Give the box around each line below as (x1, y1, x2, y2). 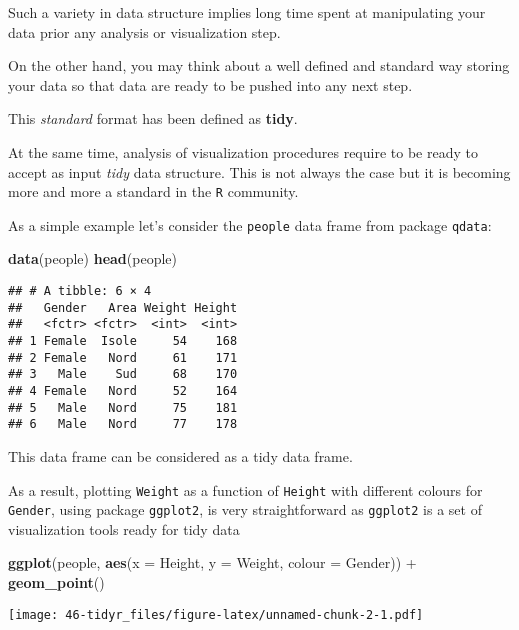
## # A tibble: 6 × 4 (8, 284, 152, 299)
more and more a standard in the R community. (8, 181, 299, 202)
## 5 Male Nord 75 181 (8, 400, 238, 415)
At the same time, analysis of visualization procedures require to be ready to (8, 141, 478, 162)
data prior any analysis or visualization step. (8, 21, 281, 42)
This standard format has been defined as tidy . (8, 108, 298, 129)
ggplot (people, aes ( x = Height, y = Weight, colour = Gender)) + (8, 552, 417, 573)
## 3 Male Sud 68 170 (8, 367, 238, 382)
